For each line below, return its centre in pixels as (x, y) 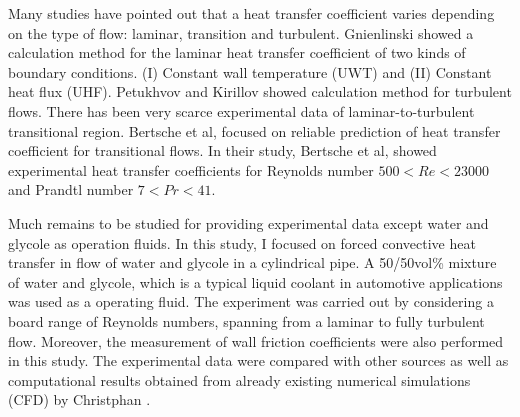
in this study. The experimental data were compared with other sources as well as (258, 360)
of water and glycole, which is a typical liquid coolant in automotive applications (255, 281)
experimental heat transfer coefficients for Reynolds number (191, 169)
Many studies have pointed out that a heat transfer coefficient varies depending (251, 13)
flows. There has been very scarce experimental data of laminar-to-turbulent (241, 110)
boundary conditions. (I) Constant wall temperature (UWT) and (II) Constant (250, 71)
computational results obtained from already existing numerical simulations (239, 379)
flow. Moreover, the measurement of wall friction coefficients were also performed (256, 340)
